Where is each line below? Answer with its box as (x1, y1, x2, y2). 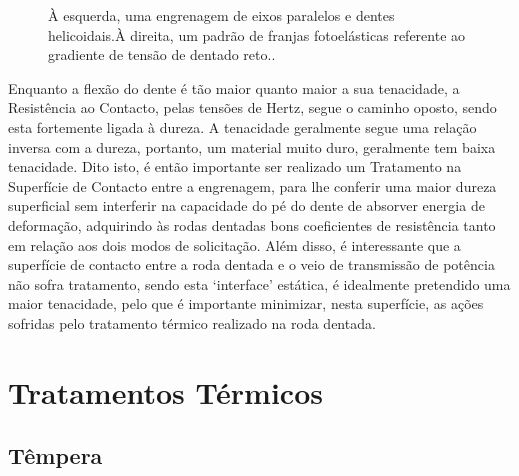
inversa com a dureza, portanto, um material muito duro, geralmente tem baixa (8, 136, 496, 157)
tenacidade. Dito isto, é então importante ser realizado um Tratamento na (8, 156, 462, 177)
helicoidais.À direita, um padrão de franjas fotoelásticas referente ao (48, 24, 466, 45)
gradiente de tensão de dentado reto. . (48, 44, 276, 65)
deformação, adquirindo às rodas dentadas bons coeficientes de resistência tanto (8, 214, 496, 235)
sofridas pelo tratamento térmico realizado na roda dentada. (8, 312, 376, 333)
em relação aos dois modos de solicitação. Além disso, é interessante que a (8, 234, 461, 255)
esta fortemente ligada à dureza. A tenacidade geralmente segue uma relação (8, 116, 477, 137)
